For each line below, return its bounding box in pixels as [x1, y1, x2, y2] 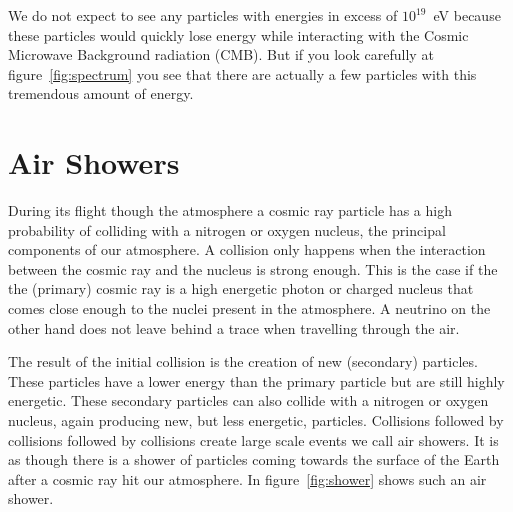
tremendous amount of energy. [8, 83, 194, 104]
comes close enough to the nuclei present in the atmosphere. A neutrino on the [8, 298, 491, 319]
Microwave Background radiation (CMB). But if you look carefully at [8, 44, 434, 65]
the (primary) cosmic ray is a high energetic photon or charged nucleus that [8, 278, 474, 299]
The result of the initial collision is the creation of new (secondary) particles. [8, 351, 478, 372]
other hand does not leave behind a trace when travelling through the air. [8, 317, 460, 338]
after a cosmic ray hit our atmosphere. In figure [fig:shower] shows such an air [8, 468, 487, 489]
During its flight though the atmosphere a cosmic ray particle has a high [8, 200, 452, 221]
